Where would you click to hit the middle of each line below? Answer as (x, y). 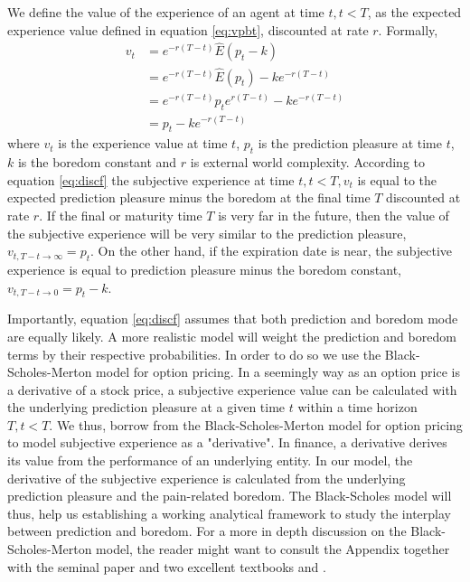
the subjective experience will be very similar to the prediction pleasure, (207, 233)
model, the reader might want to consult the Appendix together (273, 549)
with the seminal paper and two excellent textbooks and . (167, 566)
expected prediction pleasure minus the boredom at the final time (189, 197)
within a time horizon (357, 407)
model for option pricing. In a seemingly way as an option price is (278, 372)
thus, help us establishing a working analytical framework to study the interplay (229, 513)
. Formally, (408, 29)
